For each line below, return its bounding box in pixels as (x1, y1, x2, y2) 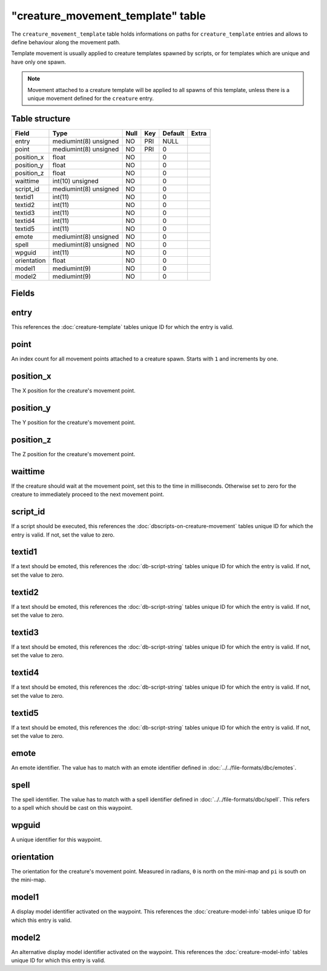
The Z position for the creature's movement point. (11, 450, 136, 457)
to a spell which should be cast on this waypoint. (11, 804, 133, 812)
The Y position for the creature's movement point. (11, 419, 136, 426)
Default (162, 129, 185, 138)
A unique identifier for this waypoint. (11, 836, 102, 843)
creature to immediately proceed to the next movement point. (11, 491, 165, 498)
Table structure (11, 113, 71, 124)
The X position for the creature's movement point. (11, 387, 136, 394)
